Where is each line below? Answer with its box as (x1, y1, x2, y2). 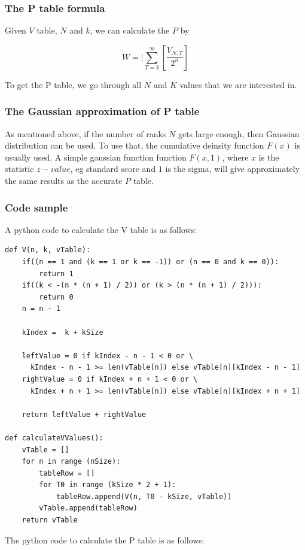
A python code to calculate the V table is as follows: (5, 223, 197, 235)
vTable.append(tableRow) (39, 504, 138, 513)
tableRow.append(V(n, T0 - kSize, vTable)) (56, 492, 232, 501)
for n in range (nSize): (22, 457, 121, 466)
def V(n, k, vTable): (5, 246, 91, 255)
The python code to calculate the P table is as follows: (5, 533, 205, 546)
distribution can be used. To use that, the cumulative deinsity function (5, 139, 264, 152)
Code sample (5, 200, 68, 214)
